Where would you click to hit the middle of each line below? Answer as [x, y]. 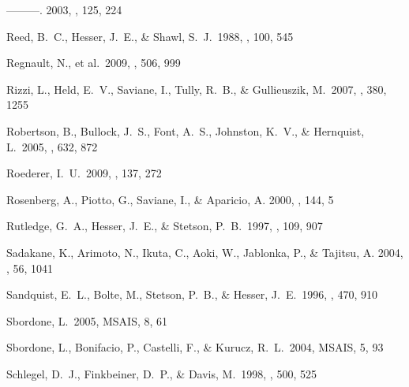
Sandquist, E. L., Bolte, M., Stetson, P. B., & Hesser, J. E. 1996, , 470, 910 [192, 294]
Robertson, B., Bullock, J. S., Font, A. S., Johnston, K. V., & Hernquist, [186, 130]
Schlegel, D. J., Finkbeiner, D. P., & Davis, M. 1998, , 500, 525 [161, 373]
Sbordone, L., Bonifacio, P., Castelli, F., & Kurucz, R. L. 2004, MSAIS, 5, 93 [195, 347]
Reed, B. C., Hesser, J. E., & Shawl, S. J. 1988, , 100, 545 [150, 36]
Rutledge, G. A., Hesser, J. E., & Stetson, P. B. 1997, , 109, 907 [165, 226]
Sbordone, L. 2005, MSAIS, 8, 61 [87, 320]
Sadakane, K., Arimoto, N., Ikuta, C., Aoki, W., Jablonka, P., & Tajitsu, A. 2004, [205, 252]
